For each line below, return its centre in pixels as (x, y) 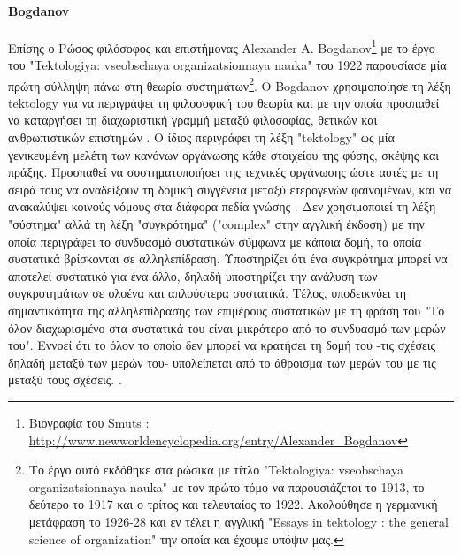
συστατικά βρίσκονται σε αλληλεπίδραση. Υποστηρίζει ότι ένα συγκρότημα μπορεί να (228, 258)
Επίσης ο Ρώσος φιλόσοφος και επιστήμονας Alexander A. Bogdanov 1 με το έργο (222, 46)
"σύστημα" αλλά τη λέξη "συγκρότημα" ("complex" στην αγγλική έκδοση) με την (216, 224)
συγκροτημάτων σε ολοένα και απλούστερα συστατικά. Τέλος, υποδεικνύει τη (207, 293)
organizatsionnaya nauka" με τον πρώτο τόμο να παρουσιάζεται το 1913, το (227, 486)
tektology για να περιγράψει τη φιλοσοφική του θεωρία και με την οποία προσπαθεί (224, 102)
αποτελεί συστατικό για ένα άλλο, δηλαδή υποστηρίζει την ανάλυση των (193, 275)
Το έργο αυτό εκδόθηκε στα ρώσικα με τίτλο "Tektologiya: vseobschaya (216, 470)
